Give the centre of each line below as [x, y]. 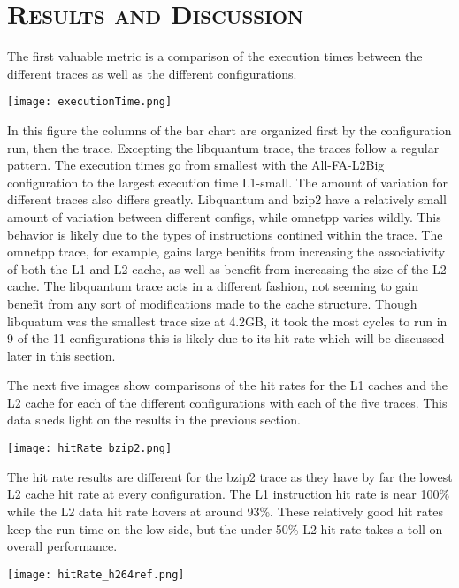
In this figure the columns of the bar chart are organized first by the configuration [229, 130]
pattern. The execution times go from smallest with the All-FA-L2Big [196, 165]
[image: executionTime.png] [90, 102]
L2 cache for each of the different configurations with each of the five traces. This [227, 402]
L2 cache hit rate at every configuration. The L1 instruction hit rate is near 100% [229, 494]
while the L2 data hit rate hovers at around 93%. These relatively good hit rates [225, 511]
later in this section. [61, 355]
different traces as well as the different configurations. [152, 73]
